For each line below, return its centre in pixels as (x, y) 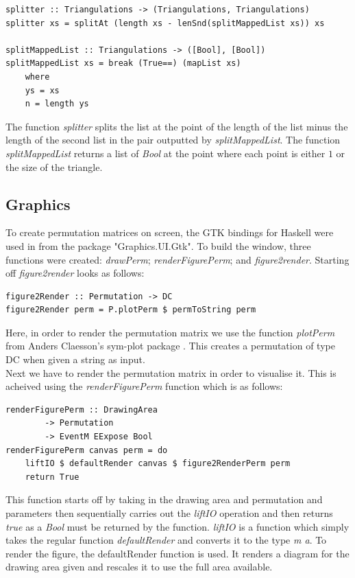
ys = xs (42, 90)
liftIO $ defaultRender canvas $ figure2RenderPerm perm (158, 464)
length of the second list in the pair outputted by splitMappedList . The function (173, 140)
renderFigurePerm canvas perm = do (87, 450)
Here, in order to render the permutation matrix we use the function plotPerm (170, 332)
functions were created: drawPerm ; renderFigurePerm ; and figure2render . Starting (177, 259)
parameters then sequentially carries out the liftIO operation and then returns (169, 513)
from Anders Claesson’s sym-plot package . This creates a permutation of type (170, 346)
